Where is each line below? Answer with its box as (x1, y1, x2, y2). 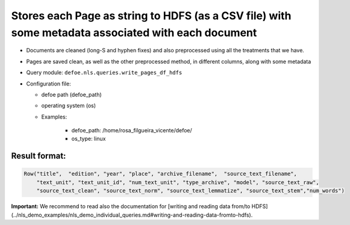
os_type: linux (71, 135, 106, 143)
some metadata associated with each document (11, 26, 257, 39)
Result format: (11, 151, 66, 161)
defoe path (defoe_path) (41, 91, 102, 98)
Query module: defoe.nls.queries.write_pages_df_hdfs (26, 69, 183, 76)
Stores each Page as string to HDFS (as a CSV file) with (11, 9, 292, 22)
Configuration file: (26, 80, 72, 87)
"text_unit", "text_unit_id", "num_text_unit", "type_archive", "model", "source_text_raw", (36, 179, 319, 186)
